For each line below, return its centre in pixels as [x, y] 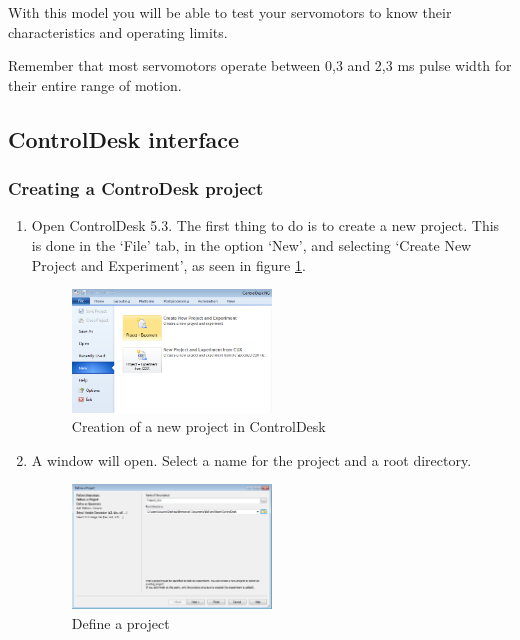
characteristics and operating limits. [118, 31]
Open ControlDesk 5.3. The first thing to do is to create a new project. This [265, 225]
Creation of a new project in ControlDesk [198, 426]
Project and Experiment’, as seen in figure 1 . [168, 264]
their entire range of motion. [95, 84]
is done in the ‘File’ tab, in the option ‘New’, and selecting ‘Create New [251, 244]
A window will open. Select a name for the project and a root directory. [251, 459]
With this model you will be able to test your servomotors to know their [230, 12]
